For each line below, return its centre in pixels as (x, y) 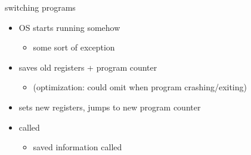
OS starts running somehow (69, 27)
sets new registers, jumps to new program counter (110, 107)
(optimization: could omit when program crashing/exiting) (140, 87)
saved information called (78, 147)
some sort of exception (74, 47)
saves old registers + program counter (88, 67)
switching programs (40, 7)
